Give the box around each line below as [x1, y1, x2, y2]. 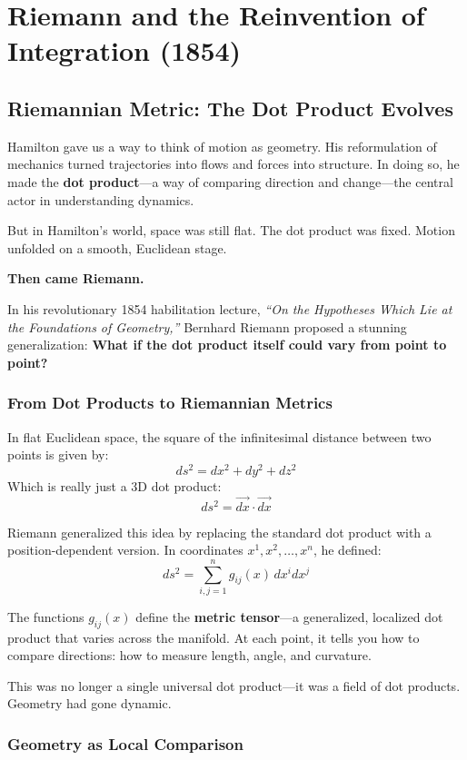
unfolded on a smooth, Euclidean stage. [7, 238, 227, 257]
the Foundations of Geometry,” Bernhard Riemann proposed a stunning [7, 317, 407, 336]
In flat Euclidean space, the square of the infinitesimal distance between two [7, 427, 432, 446]
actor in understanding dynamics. [7, 190, 194, 209]
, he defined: [313, 540, 382, 559]
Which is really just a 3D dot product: [7, 476, 222, 495]
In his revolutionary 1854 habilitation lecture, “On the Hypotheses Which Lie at [7, 299, 452, 318]
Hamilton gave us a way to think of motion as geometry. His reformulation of [7, 136, 437, 155]
